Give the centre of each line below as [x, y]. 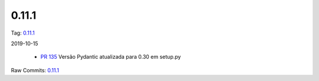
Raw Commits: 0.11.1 [35, 70]
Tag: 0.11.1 [23, 33]
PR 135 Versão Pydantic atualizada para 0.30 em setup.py [111, 57]
